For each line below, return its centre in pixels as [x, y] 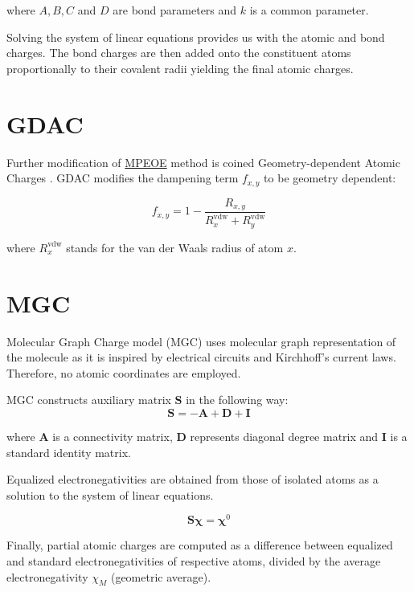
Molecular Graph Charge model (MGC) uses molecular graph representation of [201, 341]
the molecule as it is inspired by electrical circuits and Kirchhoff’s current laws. [201, 357]
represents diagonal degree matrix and [284, 436]
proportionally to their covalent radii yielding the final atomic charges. [180, 68]
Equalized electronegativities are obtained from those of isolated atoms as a [193, 479]
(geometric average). [161, 576]
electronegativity [47, 576]
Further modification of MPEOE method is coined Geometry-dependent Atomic [203, 162]
